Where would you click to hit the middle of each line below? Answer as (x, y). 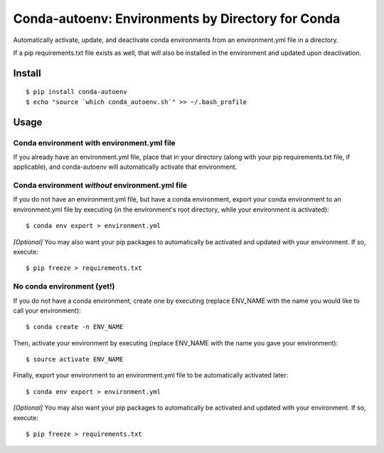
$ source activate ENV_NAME (75, 359)
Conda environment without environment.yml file (100, 185)
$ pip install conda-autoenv (76, 92)
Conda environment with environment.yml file (94, 142)
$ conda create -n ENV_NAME (75, 327)
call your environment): (47, 311)
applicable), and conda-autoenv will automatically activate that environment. (125, 167)
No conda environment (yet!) (64, 286)
